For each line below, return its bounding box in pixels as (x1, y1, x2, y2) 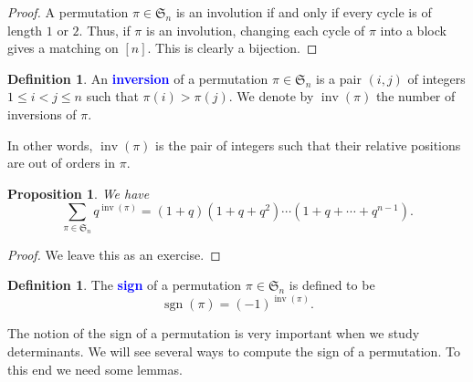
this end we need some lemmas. (7, 359, 183, 378)
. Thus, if (79, 20, 131, 39)
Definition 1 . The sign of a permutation (7, 275, 242, 294)
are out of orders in (7, 153, 116, 172)
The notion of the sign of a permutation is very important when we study (7, 324, 420, 343)
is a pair (316, 68, 362, 88)
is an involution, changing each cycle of (146, 20, 365, 39)
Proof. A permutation (7, 3, 129, 21)
